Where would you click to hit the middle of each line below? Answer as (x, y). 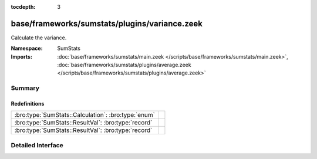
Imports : (21, 56)
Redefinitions (28, 104)
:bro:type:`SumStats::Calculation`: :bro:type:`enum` (85, 115)
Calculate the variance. (39, 38)
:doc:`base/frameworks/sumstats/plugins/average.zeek (124, 65)
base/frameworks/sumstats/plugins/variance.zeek (107, 23)
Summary (25, 88)
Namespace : (27, 48)
